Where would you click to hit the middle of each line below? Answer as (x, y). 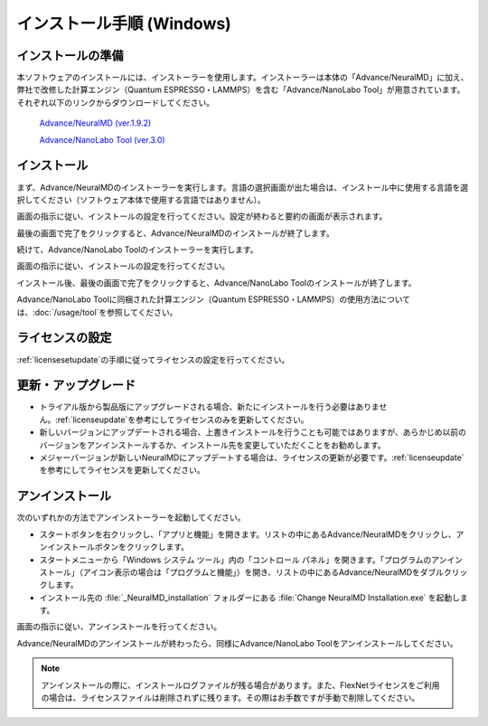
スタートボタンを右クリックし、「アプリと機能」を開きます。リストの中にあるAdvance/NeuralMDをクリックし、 (248, 534)
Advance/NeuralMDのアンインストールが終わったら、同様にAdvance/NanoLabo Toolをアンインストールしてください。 (237, 643)
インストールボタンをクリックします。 (118, 547)
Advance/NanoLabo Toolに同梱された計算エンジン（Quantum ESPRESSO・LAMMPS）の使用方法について (214, 299)
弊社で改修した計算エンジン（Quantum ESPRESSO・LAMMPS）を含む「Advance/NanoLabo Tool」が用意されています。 (241, 90)
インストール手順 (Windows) (124, 24)
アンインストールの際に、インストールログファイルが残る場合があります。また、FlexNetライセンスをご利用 (240, 685)
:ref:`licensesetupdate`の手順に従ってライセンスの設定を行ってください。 (153, 359)
